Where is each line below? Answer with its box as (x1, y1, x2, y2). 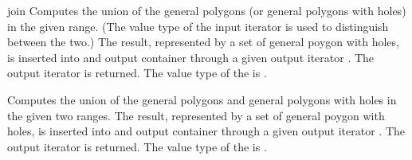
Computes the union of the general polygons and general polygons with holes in (7, 91, 397, 107)
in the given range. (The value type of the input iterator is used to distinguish (7, 18, 389, 34)
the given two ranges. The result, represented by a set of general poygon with (7, 107, 385, 123)
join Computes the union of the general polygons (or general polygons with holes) (7, 2, 406, 18)
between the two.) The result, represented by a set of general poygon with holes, (7, 33, 399, 50)
